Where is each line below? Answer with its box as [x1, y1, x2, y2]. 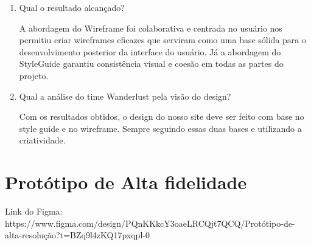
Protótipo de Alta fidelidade [5, 170, 247, 195]
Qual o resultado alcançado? [19, 1, 125, 13]
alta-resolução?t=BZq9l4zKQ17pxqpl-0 [5, 229, 150, 241]
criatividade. [19, 134, 66, 147]
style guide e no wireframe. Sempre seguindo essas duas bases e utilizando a [19, 122, 302, 134]
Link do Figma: [5, 205, 63, 218]
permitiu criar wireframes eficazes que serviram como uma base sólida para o [19, 33, 306, 46]
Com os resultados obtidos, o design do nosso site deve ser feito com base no [19, 110, 304, 123]
